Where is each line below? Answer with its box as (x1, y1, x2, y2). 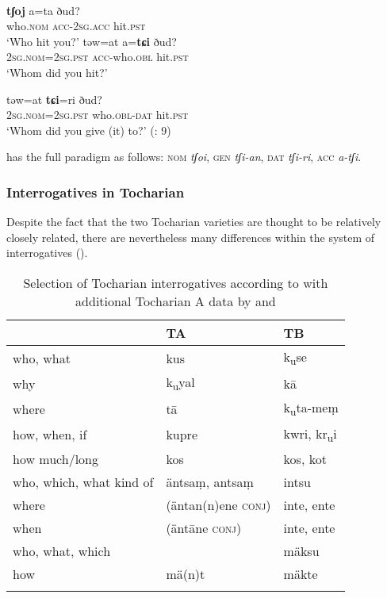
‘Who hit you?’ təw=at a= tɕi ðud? (6, 33, 177, 49)
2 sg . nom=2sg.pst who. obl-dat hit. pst (6, 106, 189, 123)
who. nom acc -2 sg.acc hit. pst (6, 17, 146, 34)
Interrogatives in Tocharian (6, 182, 185, 201)
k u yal (166, 373, 195, 394)
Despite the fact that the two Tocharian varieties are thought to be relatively (6, 213, 381, 230)
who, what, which (13, 541, 111, 560)
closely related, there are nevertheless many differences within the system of (6, 228, 375, 245)
